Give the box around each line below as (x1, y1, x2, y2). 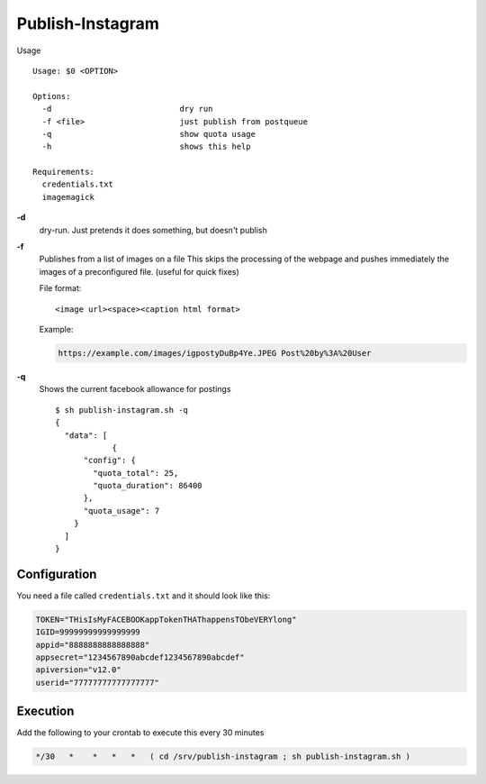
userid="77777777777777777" (35, 677, 159, 688)
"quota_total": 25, (93, 468, 179, 478)
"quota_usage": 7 (83, 506, 160, 515)
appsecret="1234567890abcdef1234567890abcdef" (35, 652, 245, 662)
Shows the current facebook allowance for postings (39, 384, 231, 395)
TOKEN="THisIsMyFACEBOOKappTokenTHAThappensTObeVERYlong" (35, 614, 297, 624)
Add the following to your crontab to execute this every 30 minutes (16, 727, 265, 738)
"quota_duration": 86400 (93, 480, 202, 491)
